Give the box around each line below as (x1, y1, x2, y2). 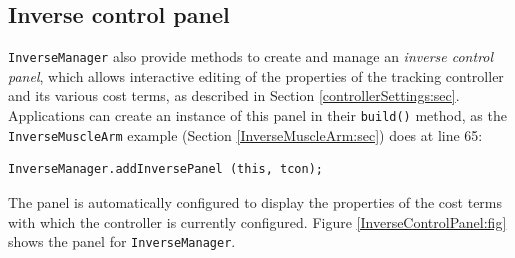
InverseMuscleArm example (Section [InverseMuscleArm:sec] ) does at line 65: (8, 124, 483, 145)
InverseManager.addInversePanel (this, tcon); (8, 162, 323, 177)
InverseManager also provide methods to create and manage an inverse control (8, 46, 494, 67)
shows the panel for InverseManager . (8, 231, 236, 252)
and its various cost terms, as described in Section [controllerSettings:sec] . (8, 85, 460, 106)
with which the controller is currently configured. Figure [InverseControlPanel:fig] (8, 211, 507, 232)
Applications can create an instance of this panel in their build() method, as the (8, 105, 507, 126)
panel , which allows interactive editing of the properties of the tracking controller (8, 65, 504, 86)
